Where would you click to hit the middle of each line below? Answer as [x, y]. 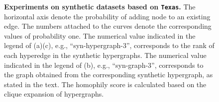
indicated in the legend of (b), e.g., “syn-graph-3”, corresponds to [104, 65]
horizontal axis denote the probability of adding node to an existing [107, 16]
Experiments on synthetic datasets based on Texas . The [100, 6]
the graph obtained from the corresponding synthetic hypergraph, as [109, 75]
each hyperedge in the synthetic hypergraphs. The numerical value [105, 55]
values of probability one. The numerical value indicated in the [100, 35]
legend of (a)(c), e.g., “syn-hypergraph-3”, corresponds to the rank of [109, 45]
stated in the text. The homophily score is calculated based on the [105, 84]
